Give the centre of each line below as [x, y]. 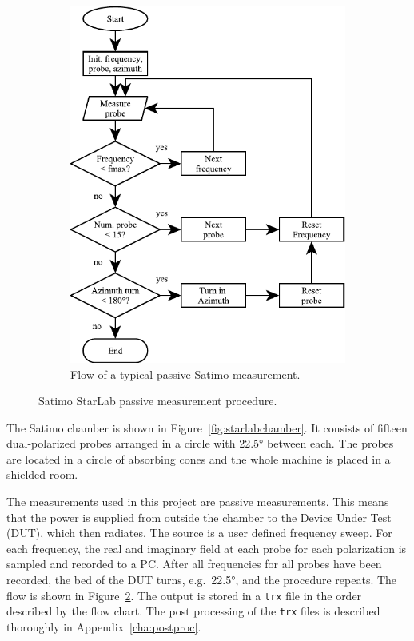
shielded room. [42, 474]
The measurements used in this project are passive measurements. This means [198, 502]
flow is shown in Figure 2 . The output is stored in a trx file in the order [184, 595]
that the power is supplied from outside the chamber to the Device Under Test [199, 517]
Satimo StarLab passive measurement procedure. [158, 401]
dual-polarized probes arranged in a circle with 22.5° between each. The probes [200, 443]
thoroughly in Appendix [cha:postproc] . [104, 626]
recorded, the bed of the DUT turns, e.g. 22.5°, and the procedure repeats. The [202, 580]
